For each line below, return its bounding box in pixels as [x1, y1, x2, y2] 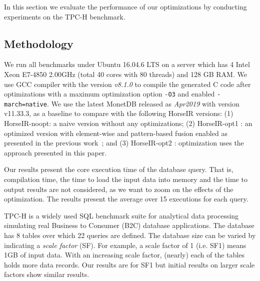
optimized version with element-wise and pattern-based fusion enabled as [4, 127, 227, 138]
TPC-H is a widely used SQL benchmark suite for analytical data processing [4, 210, 239, 220]
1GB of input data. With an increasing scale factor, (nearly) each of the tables [4, 249, 244, 260]
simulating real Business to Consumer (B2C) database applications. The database [4, 220, 254, 230]
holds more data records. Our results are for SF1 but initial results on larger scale [4, 259, 255, 269]
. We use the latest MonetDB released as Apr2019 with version [46, 98, 239, 108]
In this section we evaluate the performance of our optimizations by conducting [4, 1, 247, 11]
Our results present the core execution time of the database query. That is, [4, 164, 233, 174]
